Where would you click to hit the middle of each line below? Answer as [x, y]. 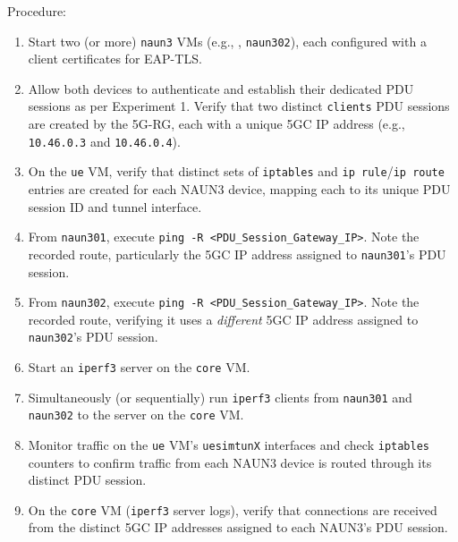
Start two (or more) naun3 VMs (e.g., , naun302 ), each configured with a [227, 41]
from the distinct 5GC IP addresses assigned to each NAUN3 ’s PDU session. [238, 527]
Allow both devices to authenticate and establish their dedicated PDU [221, 88]
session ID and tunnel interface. [115, 206]
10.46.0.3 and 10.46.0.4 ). [104, 141]
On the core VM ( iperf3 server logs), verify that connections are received [233, 509]
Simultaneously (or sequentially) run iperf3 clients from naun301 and [220, 397]
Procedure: [37, 11]
